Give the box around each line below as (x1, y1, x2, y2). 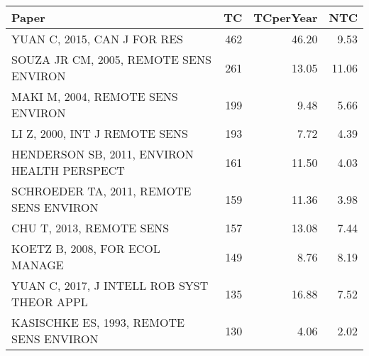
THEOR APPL (11, 293, 88, 310)
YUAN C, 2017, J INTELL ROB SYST (11, 277, 209, 293)
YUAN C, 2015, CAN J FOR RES (11, 31, 183, 47)
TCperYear (253, 9, 318, 26)
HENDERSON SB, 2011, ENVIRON (11, 146, 194, 162)
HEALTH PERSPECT (11, 162, 125, 178)
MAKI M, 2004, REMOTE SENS (11, 88, 178, 104)
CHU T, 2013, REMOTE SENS (11, 220, 170, 236)
